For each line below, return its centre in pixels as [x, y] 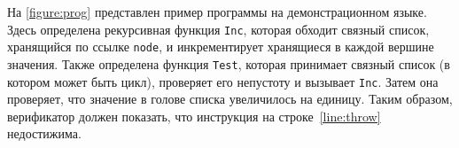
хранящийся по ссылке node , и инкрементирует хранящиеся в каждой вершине [221, 47]
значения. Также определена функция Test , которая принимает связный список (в [229, 63]
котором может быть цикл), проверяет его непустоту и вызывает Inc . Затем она [223, 81]
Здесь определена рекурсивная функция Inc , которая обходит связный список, [218, 29]
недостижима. [44, 133]
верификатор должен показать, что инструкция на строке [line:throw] [194, 116]
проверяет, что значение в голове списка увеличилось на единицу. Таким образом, [230, 99]
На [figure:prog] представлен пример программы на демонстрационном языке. [217, 12]
